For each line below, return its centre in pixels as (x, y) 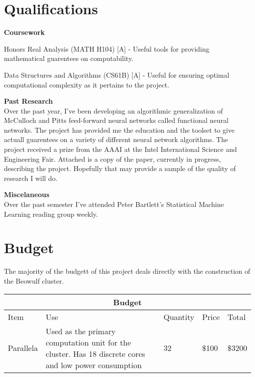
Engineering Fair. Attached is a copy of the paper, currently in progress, (113, 159)
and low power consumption (94, 365)
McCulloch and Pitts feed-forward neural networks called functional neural (116, 120)
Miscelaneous (27, 194)
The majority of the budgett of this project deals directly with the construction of (127, 271)
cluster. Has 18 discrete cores (95, 353)
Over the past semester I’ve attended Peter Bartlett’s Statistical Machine (114, 204)
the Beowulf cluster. (34, 280)
